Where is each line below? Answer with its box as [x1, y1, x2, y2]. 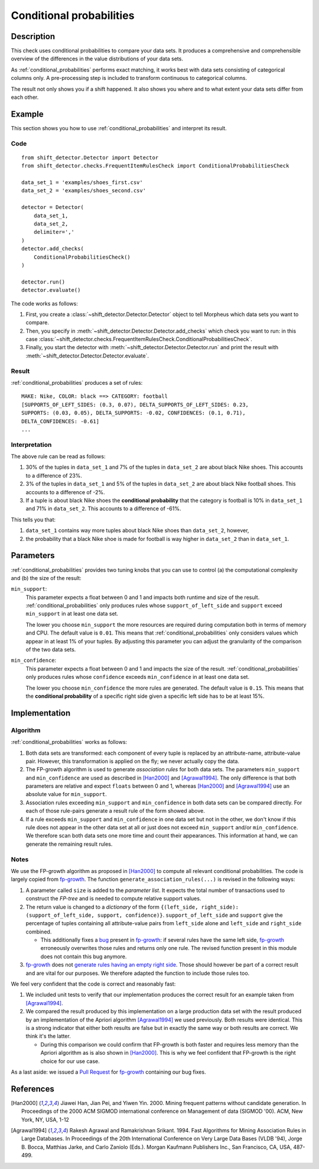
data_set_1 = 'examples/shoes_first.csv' [21, 179, 143, 186]
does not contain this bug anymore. [40, 953, 127, 960]
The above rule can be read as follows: [11, 453, 106, 460]
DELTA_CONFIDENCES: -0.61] [21, 418, 100, 424]
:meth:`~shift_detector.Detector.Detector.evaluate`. [25, 352, 149, 359]
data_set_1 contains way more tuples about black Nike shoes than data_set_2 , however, [25, 527, 249, 534]
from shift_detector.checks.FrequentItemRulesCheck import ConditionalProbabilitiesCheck [21, 163, 289, 169]
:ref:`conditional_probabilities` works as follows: [11, 739, 127, 746]
